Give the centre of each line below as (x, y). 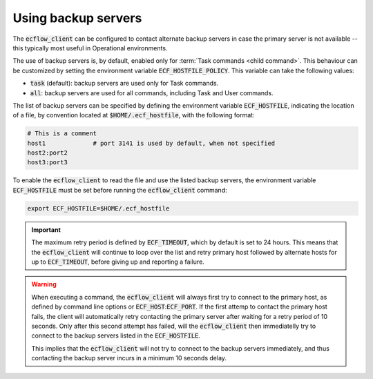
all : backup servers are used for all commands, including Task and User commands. (152, 93)
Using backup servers (77, 18)
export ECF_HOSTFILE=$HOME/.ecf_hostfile (98, 208)
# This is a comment (62, 134)
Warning (44, 284)
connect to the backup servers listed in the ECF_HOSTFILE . (116, 336)
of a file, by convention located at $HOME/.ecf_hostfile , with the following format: (134, 115)
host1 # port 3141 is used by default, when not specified (151, 143)
